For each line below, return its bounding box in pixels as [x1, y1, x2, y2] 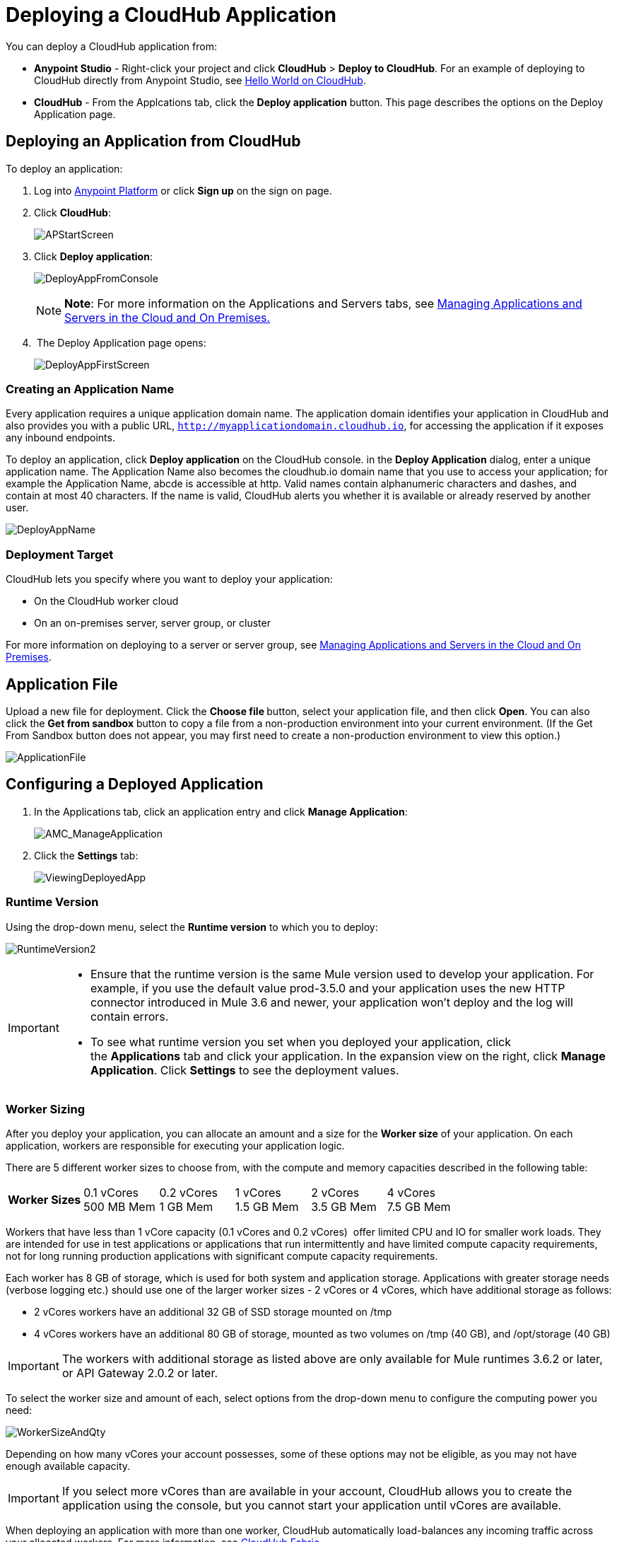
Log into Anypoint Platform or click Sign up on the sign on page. [34, 184, 332, 197]
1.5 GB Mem [235, 1200, 299, 1215]
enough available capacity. [6, 1460, 131, 1473]
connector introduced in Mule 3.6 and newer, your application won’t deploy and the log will [90, 995, 573, 1009]
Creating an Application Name [6, 381, 175, 396]
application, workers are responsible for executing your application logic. [6, 1140, 345, 1152]
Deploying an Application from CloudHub [6, 132, 301, 151]
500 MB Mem [83, 1200, 155, 1215]
